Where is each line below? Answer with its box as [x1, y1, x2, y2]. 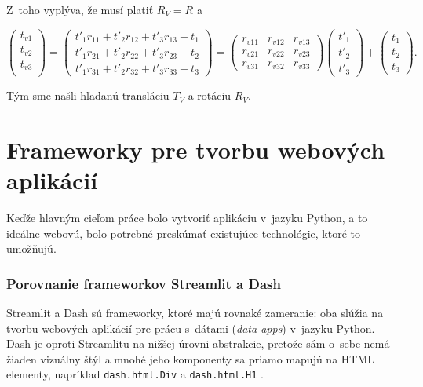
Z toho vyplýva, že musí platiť [6, 2, 154, 17]
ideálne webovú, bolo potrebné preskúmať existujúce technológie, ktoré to [6, 225, 361, 241]
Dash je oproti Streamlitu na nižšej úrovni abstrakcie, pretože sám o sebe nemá [6, 335, 390, 352]
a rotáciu [188, 87, 232, 104]
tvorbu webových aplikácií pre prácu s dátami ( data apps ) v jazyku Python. [6, 319, 375, 336]
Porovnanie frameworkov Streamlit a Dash [6, 273, 281, 293]
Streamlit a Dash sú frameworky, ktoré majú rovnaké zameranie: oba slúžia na [6, 305, 384, 321]
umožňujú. [6, 240, 57, 257]
